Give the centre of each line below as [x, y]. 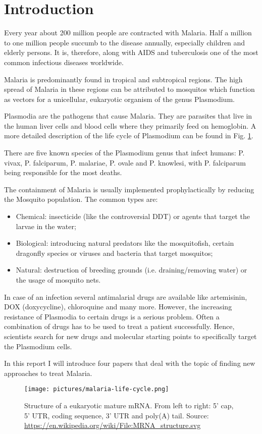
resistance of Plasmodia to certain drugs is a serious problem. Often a [112, 316]
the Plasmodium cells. [38, 346]
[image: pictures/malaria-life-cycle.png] [97, 389]
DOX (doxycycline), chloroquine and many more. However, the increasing [118, 307]
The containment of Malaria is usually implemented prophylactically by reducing [129, 189]
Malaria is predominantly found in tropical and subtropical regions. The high [123, 79]
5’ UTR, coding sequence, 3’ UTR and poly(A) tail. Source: [117, 415]
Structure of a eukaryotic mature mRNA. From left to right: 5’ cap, [129, 405]
